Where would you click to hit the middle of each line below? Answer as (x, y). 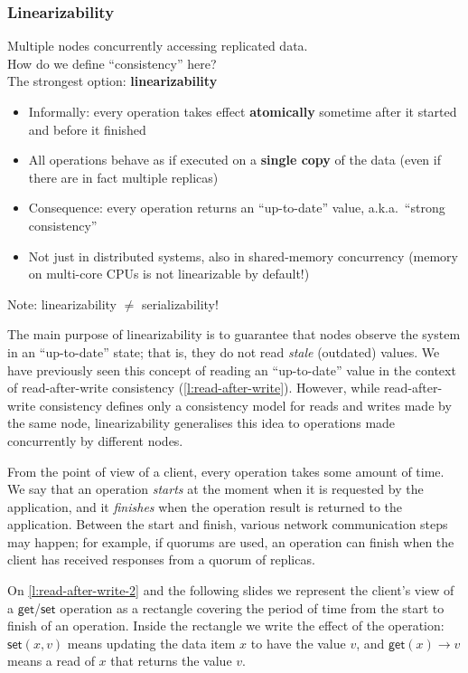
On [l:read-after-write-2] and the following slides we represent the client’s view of (231, 590)
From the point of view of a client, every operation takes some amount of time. (226, 471)
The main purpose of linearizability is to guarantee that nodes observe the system (234, 334)
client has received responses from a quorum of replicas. (161, 559)
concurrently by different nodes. (95, 440)
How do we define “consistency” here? (112, 63)
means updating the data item (151, 643)
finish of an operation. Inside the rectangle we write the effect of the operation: (226, 626)
